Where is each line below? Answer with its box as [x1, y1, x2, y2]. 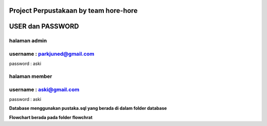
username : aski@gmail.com [9, 86, 80, 93]
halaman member [9, 73, 52, 80]
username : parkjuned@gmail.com [9, 50, 94, 57]
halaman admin [9, 37, 47, 44]
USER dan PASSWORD [9, 22, 79, 31]
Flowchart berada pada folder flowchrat [9, 114, 93, 120]
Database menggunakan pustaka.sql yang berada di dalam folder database [9, 105, 167, 111]
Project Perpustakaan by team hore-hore [9, 6, 138, 15]
